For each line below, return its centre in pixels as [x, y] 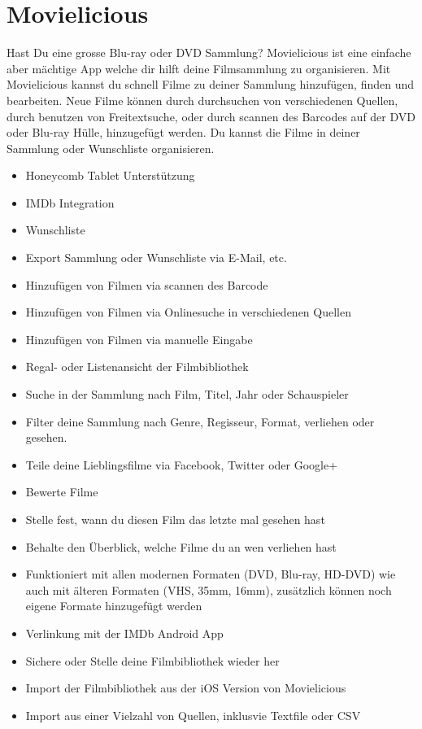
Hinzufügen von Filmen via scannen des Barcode [147, 284]
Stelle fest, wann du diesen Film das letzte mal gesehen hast [175, 519]
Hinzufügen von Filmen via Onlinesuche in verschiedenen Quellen [188, 312]
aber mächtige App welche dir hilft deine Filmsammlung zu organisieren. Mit [199, 68]
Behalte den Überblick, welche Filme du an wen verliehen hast [181, 546]
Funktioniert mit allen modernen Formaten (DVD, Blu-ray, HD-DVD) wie [211, 574]
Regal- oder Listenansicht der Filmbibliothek [137, 367]
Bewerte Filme [62, 492]
